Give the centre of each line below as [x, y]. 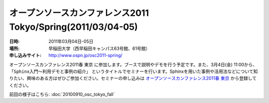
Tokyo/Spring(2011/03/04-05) [73, 27]
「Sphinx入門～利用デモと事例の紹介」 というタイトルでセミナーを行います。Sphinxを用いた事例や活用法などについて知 [134, 71]
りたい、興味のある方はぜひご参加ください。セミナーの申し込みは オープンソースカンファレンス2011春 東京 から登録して [133, 78]
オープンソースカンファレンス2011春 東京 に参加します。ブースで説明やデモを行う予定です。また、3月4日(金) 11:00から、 [133, 64]
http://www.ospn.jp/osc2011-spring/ [85, 55]
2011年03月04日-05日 [71, 42]
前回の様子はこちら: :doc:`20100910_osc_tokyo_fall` [62, 95]
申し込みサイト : [25, 55]
